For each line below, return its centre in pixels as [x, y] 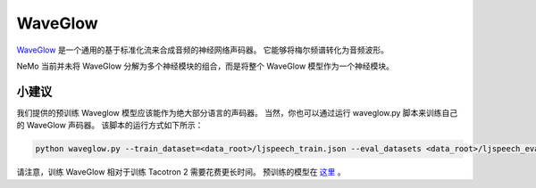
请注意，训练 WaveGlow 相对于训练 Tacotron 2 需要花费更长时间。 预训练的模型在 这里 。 [181, 172]
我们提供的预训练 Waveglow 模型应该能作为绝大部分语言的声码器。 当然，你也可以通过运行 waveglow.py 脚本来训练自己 [237, 112]
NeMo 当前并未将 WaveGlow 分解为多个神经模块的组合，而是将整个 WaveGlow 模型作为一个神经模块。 [205, 66]
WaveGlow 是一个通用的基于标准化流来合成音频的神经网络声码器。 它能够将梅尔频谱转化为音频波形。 [202, 50]
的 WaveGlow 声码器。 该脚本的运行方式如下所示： [110, 126]
